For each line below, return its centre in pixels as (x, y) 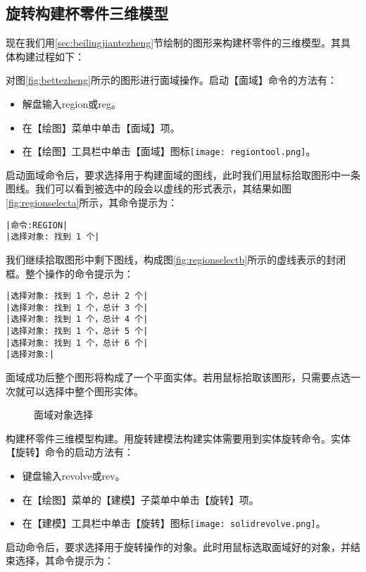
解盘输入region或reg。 (71, 103)
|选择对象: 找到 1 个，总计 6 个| (77, 343)
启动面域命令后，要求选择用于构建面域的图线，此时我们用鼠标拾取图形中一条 (183, 174)
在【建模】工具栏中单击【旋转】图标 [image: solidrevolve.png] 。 (174, 523)
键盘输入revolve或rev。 (74, 476)
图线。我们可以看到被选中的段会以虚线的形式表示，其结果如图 (149, 188)
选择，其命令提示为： (64, 560)
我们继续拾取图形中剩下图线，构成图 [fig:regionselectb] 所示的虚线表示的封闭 (176, 259)
